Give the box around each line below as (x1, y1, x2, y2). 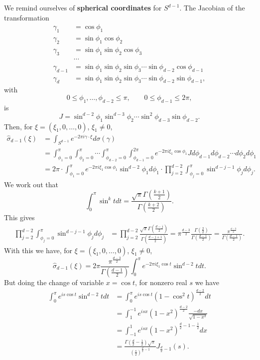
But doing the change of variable (4, 277, 104, 288)
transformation (4, 12, 49, 22)
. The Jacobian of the (179, 2, 245, 12)
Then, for (4, 121, 33, 131)
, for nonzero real (135, 277, 187, 288)
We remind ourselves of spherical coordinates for (4, 2, 162, 12)
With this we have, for (4, 245, 73, 255)
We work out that (4, 179, 58, 190)
